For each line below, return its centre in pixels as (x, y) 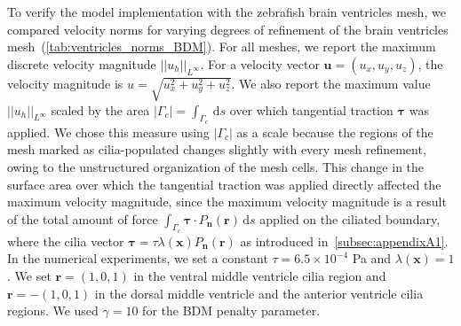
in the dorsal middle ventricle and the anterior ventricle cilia (259, 293)
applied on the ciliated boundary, (350, 218)
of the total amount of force (83, 218)
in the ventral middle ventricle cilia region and (260, 276)
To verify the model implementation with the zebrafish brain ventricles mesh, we (227, 12)
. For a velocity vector (260, 63)
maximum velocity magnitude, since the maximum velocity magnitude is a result (227, 202)
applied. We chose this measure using (108, 132)
